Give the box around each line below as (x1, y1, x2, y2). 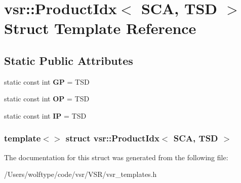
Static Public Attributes (4, 52, 133, 68)
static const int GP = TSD (4, 76, 90, 87)
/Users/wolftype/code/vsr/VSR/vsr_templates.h (4, 169, 157, 179)
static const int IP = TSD (4, 110, 87, 121)
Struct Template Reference (4, 18, 196, 39)
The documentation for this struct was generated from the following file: (4, 152, 228, 162)
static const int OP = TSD (4, 93, 90, 104)
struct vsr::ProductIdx (65, 132, 159, 144)
